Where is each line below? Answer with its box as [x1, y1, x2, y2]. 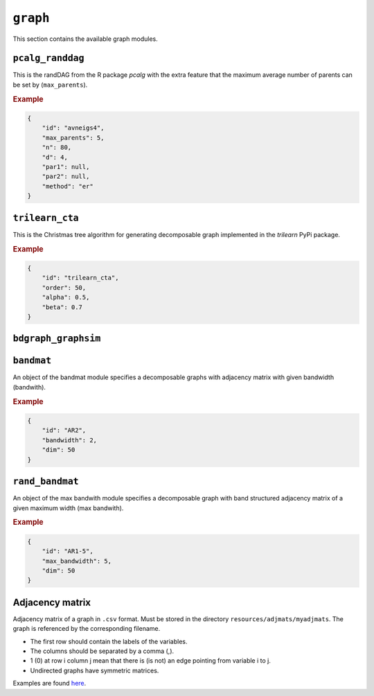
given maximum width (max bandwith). [12, 503, 124, 512]
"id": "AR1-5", [42, 548, 93, 555]
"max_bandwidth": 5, [42, 557, 112, 565]
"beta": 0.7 [42, 303, 83, 311]
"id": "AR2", [42, 426, 87, 435]
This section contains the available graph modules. [12, 35, 159, 43]
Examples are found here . [12, 679, 87, 688]
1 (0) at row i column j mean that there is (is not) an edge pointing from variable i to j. [30, 656, 271, 665]
